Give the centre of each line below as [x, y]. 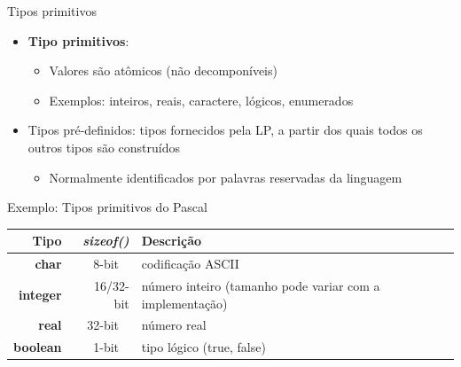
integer [40, 294]
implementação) [184, 303]
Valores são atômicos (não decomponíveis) [163, 70]
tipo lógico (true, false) [203, 347]
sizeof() [106, 241]
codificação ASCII [190, 264]
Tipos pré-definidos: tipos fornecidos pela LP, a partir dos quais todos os [225, 130]
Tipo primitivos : [78, 40]
